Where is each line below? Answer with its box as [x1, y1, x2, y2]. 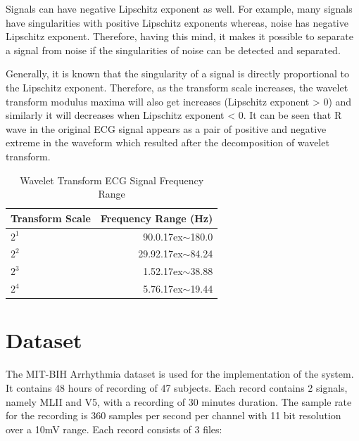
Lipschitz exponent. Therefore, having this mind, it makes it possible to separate [6, 29, 353, 44]
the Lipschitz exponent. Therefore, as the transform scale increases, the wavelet [6, 79, 348, 94]
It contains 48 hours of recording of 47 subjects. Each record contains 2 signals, [6, 380, 348, 395]
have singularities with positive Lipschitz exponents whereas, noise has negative [6, 15, 348, 30]
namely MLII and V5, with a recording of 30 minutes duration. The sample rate [6, 394, 352, 409]
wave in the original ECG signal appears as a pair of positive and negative [6, 121, 327, 136]
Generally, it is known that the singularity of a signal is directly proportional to [6, 66, 349, 81]
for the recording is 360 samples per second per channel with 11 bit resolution [6, 408, 341, 423]
